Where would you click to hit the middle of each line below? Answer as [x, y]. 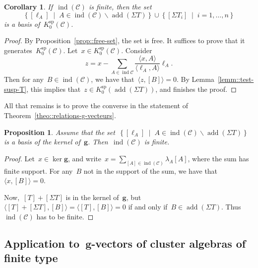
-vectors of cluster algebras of [169, 243]
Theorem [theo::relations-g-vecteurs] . [60, 115]
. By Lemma [195, 79]
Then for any [24, 79]
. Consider [137, 50]
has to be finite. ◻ [65, 216]
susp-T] [15, 89]
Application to [42, 243]
